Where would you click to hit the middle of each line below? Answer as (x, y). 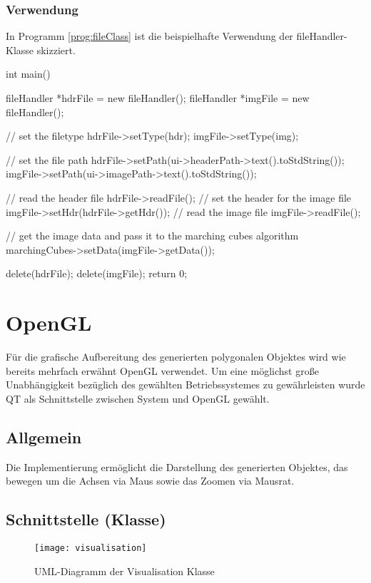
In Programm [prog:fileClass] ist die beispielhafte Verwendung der (149, 36)
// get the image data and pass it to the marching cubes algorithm (152, 236)
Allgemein (44, 437)
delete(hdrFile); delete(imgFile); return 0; (97, 273)
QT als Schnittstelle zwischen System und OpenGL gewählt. (138, 398)
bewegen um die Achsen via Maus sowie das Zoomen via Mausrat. (150, 481)
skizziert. (56, 50)
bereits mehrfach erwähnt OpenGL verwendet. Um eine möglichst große (162, 370)
